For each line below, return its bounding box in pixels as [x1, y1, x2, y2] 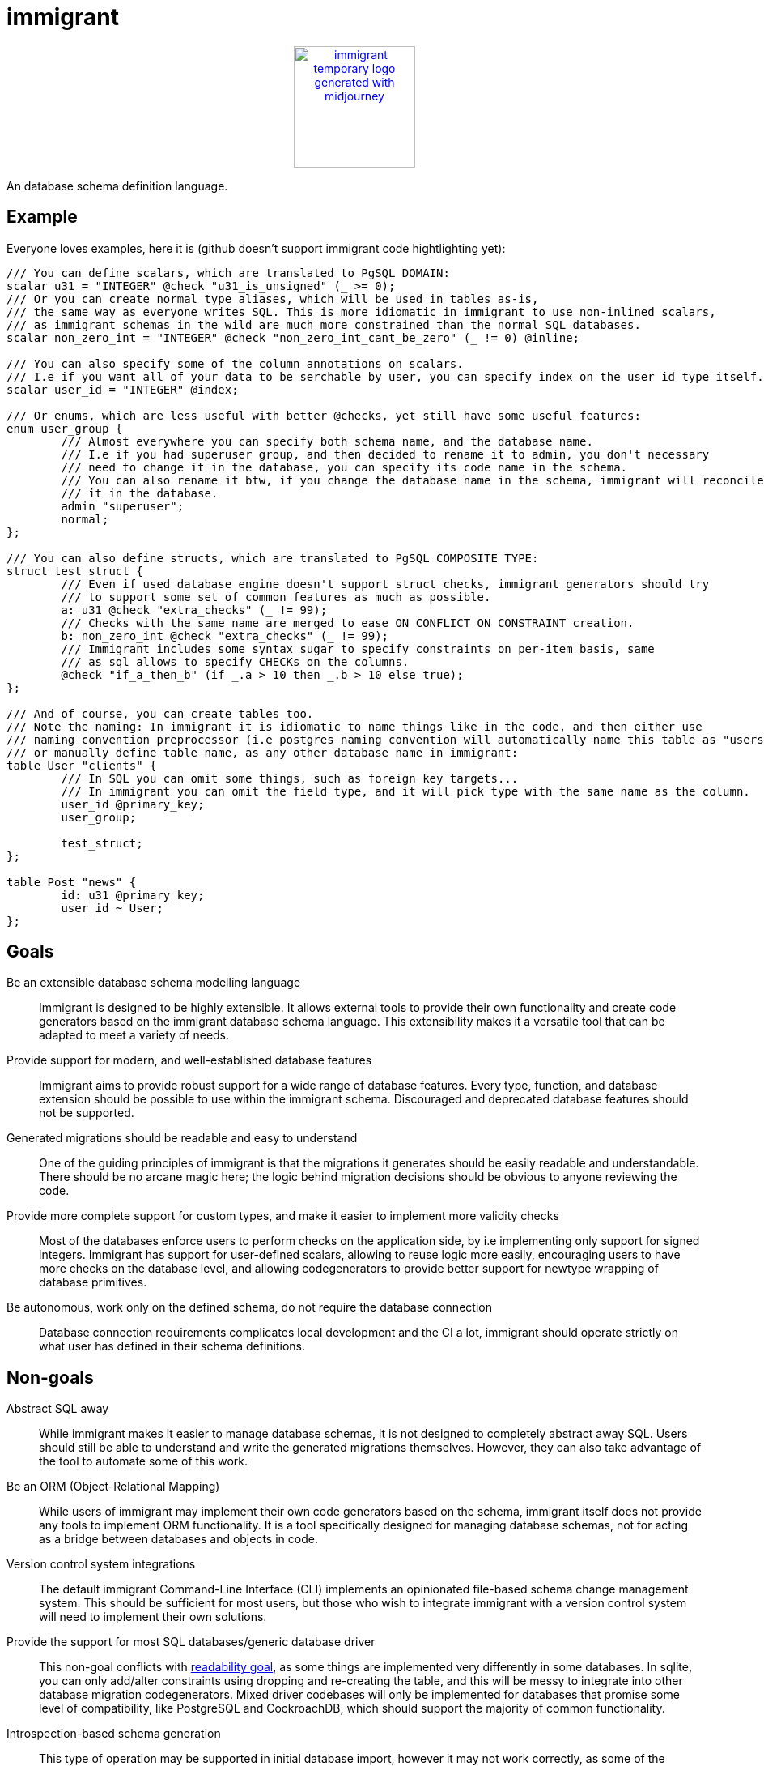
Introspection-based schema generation [6, 1726, 221, 1741]
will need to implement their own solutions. [39, 1610, 267, 1624]
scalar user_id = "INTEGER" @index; [6, 382, 239, 396]
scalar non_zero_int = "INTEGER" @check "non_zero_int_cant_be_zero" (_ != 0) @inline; [6, 331, 580, 344]
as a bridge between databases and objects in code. [39, 1532, 318, 1546]
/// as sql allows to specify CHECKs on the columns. [61, 655, 410, 668]
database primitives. [39, 1275, 147, 1290]
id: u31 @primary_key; [61, 888, 205, 902]
